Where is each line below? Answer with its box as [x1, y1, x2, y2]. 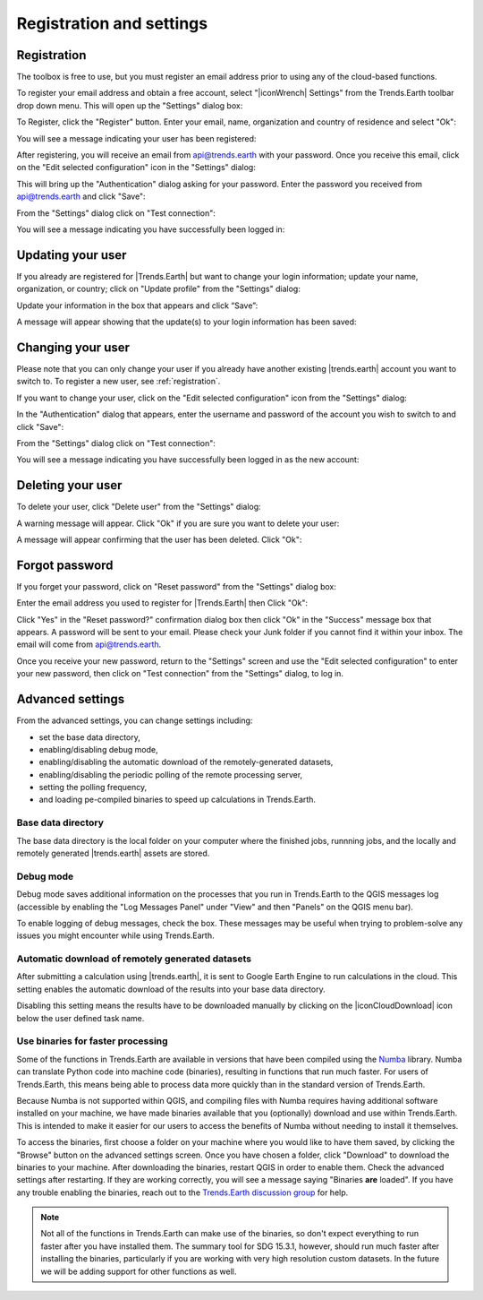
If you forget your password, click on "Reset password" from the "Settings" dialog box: [16, 581, 337, 591]
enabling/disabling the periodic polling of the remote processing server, [38, 769, 303, 779]
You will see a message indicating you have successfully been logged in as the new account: [16, 454, 360, 465]
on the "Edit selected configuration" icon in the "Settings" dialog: [16, 162, 257, 173]
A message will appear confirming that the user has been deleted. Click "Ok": [16, 534, 302, 545]
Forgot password [16, 557, 114, 573]
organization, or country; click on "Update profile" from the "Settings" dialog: [16, 283, 301, 295]
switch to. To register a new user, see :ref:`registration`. [16, 376, 221, 387]
